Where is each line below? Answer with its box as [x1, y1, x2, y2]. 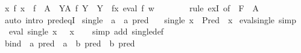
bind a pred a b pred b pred [4, 36, 135, 49]
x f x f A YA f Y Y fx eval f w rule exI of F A [4, 2, 259, 14]
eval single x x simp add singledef [8, 25, 164, 38]
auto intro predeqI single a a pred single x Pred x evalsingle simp [4, 13, 296, 26]
